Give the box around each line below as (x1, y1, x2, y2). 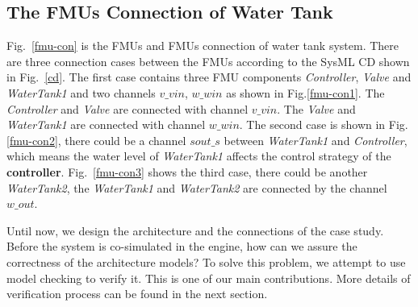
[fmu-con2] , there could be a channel (6, 131, 186, 148)
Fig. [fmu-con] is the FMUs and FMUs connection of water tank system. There (6, 37, 399, 54)
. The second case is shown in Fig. (239, 116, 408, 133)
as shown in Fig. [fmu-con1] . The (226, 84, 385, 101)
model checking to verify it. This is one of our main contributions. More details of (6, 269, 411, 286)
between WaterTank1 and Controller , (224, 131, 408, 148)
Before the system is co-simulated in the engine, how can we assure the (6, 238, 357, 255)
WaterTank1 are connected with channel (6, 116, 206, 133)
